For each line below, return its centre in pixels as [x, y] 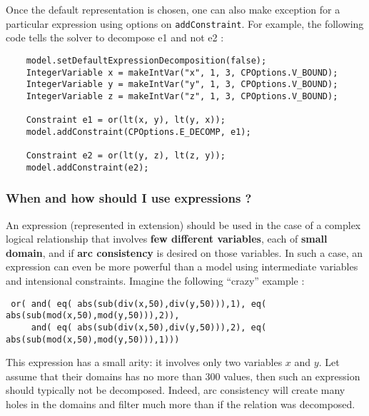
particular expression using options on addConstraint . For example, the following [185, 23]
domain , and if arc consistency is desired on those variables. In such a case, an [184, 252]
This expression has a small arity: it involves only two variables [144, 362]
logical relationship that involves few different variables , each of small [167, 239]
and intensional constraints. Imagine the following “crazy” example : [155, 280]
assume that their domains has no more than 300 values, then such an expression [183, 376]
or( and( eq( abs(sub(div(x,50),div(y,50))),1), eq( [139, 304]
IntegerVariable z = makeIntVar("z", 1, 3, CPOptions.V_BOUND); [182, 96]
